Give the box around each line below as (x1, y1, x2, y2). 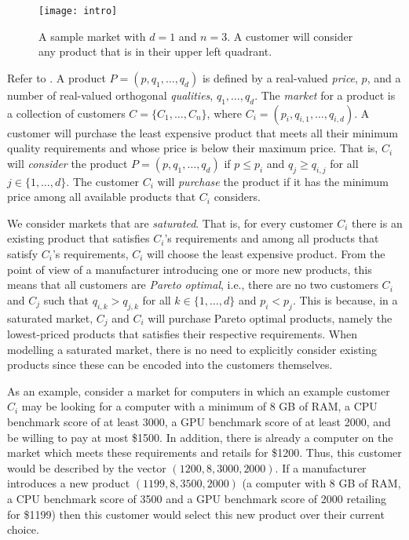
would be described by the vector (7, 459, 166, 476)
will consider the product (7, 155, 128, 171)
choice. (7, 521, 39, 538)
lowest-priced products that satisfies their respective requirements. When (7, 326, 358, 342)
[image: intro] (38, 5, 118, 16)
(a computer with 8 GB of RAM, (242, 475, 401, 491)
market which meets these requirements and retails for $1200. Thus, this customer (7, 444, 402, 461)
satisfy (7, 246, 38, 261)
